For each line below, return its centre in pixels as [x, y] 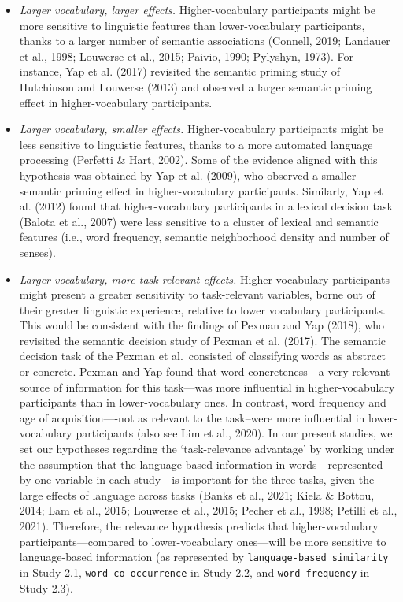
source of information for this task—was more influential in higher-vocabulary [207, 386]
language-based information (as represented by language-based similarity [204, 557]
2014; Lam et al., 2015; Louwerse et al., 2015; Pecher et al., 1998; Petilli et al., [208, 510]
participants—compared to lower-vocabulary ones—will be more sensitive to [203, 541]
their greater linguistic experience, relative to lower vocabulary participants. [203, 309]
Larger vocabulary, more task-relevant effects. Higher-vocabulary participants [205, 279]
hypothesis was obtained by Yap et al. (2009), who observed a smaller [188, 175]
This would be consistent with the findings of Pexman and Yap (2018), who [202, 325]
